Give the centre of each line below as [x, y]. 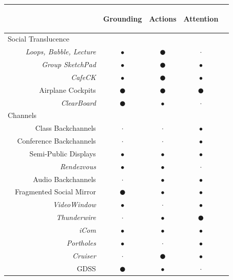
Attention [201, 18]
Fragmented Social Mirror [55, 192]
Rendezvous [78, 166]
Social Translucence [38, 39]
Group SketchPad [69, 64]
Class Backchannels [65, 128]
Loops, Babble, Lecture [61, 52]
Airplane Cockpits [67, 89]
